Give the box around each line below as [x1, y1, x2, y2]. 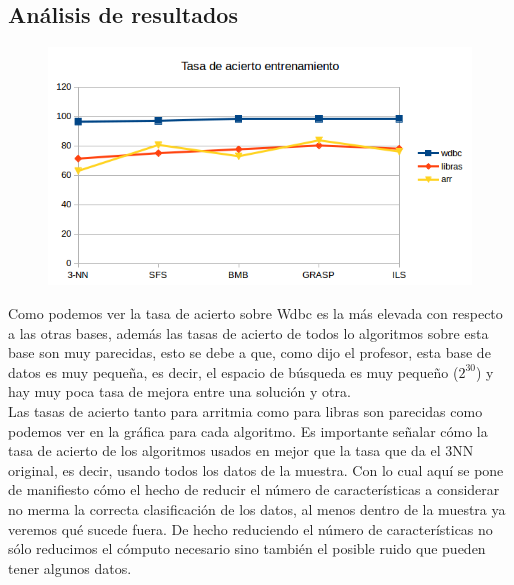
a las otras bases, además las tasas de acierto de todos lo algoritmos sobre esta [8, 322, 489, 343]
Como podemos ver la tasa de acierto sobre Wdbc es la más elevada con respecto [8, 303, 503, 324]
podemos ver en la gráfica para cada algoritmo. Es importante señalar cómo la [8, 420, 488, 441]
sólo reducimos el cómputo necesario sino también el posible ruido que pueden [8, 538, 486, 559]
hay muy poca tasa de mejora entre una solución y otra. [8, 381, 351, 402]
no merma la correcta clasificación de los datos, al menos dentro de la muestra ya [8, 499, 506, 519]
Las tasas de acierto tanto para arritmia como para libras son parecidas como [8, 401, 483, 422]
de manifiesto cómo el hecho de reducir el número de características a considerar [8, 479, 500, 500]
